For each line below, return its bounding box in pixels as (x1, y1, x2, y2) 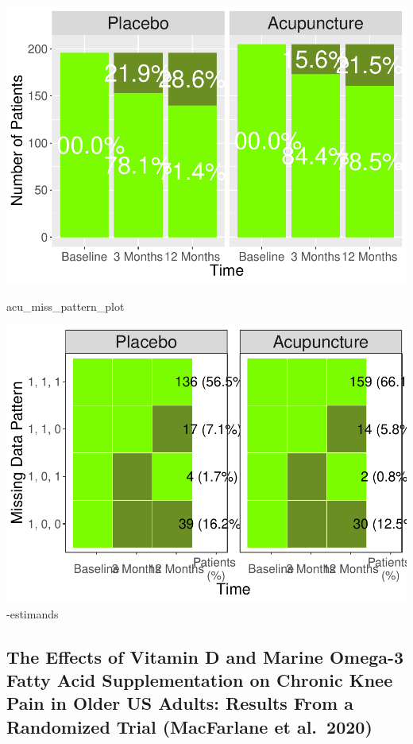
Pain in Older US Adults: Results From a (6, 691, 353, 715)
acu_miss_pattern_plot (6, 297, 125, 314)
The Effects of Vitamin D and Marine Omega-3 (6, 644, 404, 668)
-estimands (6, 605, 59, 622)
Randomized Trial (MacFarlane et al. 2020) (6, 714, 372, 738)
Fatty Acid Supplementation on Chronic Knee (6, 668, 393, 692)
